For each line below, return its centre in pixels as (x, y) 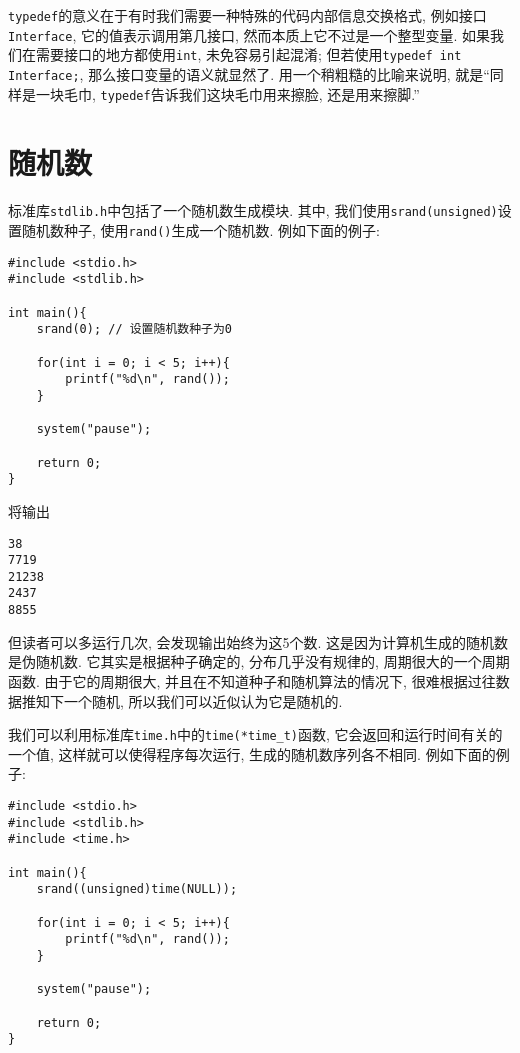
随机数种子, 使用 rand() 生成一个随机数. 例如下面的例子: (200, 230)
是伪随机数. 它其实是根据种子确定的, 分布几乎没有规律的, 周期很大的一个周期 (259, 661)
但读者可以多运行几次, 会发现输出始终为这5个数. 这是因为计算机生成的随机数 (258, 641)
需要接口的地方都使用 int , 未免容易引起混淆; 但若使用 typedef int (248, 54)
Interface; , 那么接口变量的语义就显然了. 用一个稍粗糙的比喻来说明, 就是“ (249, 73)
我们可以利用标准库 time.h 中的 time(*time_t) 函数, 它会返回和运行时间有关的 (255, 734)
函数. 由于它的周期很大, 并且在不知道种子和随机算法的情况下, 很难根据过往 (252, 680)
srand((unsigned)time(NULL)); (137, 889)
